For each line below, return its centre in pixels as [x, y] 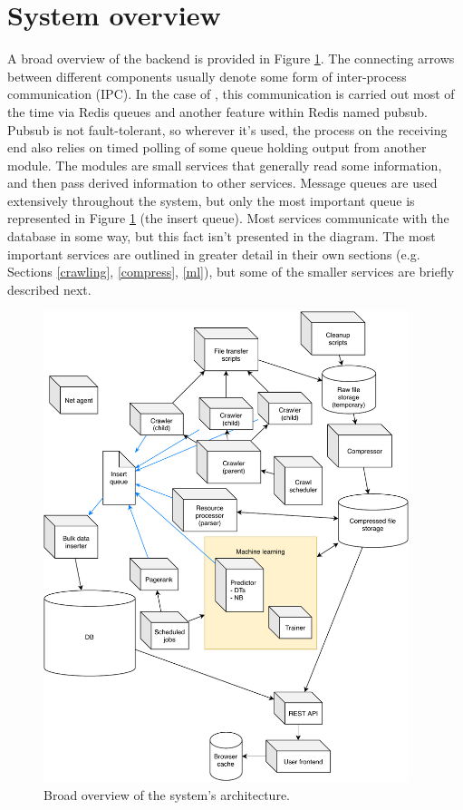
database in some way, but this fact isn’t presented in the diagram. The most [222, 236]
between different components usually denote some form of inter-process [207, 76]
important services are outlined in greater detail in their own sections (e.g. [214, 254]
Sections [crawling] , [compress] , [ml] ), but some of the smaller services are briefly [231, 272]
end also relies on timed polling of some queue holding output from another [217, 147]
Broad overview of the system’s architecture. [167, 794]
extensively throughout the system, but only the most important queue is [211, 200]
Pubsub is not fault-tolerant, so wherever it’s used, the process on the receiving [227, 129]
